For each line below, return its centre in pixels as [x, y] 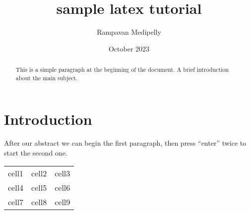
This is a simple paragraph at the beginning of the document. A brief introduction [122, 70]
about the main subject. [47, 78]
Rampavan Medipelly [129, 32]
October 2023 [129, 48]
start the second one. [36, 152]
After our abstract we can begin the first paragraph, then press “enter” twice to [125, 143]
